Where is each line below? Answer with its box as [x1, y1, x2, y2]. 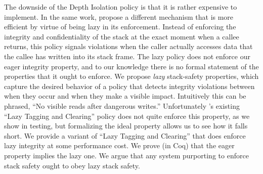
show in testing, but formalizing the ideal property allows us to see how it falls [4, 120, 248, 131]
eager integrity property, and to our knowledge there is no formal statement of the [4, 61, 259, 71]
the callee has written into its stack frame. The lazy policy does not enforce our [4, 51, 250, 61]
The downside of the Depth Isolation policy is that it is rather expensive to [4, 2, 237, 12]
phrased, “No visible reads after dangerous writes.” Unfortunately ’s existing [4, 100, 240, 111]
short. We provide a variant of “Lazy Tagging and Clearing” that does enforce [4, 130, 246, 141]
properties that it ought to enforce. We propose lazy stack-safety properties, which [4, 71, 259, 81]
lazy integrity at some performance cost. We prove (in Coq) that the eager [4, 140, 235, 151]
